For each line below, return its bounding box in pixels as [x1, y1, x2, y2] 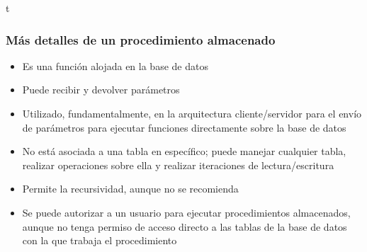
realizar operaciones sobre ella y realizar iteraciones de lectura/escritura [22, 157, 334, 172]
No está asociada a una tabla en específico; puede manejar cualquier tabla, [22, 144, 346, 159]
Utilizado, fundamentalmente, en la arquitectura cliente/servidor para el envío [22, 106, 362, 120]
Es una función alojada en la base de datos [22, 58, 208, 73]
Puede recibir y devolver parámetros [22, 82, 180, 97]
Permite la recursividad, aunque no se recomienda [22, 181, 239, 196]
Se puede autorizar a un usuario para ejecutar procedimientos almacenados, [22, 205, 351, 219]
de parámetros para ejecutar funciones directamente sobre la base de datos [22, 120, 346, 134]
